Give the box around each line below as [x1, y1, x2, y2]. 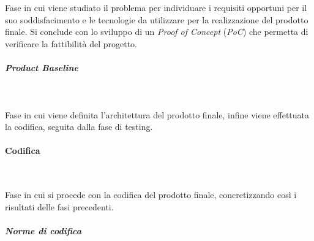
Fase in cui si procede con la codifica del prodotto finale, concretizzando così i [5, 188, 297, 201]
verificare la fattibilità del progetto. [5, 37, 137, 50]
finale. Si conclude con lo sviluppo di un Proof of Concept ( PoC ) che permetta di [5, 25, 308, 38]
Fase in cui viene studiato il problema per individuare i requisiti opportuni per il [5, 1, 307, 13]
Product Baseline [5, 61, 78, 74]
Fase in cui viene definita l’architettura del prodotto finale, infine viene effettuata [5, 108, 310, 121]
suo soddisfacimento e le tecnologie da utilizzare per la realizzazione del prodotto [5, 13, 308, 26]
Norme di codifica [5, 224, 82, 237]
